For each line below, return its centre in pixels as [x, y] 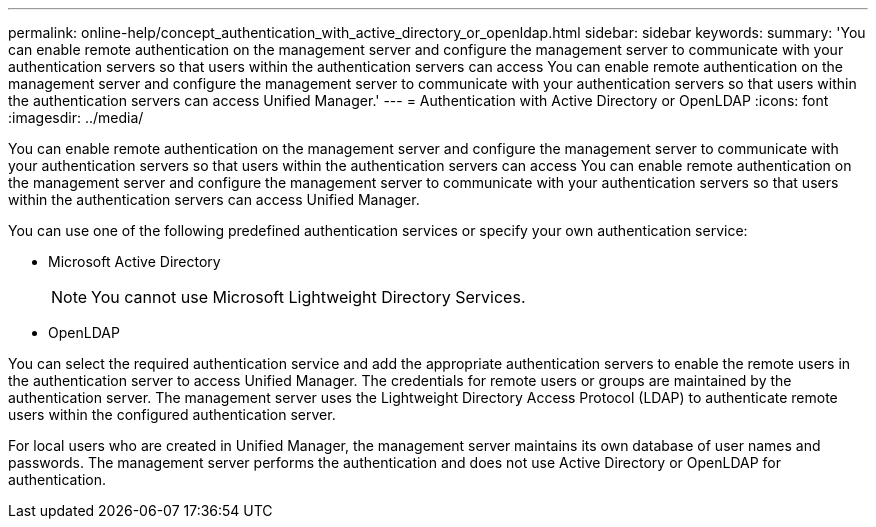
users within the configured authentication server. [172, 414]
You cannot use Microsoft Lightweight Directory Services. [308, 297]
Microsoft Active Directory [134, 261]
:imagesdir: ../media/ [76, 117]
